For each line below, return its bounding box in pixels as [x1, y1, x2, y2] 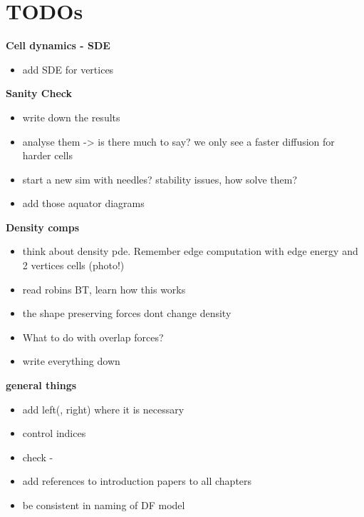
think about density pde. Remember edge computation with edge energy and [22, 244, 358, 258]
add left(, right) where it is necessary [22, 401, 184, 416]
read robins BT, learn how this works [22, 281, 186, 296]
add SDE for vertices [22, 61, 114, 76]
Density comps [6, 219, 80, 234]
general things [6, 378, 77, 393]
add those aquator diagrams [22, 196, 145, 211]
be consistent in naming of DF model [22, 498, 185, 512]
